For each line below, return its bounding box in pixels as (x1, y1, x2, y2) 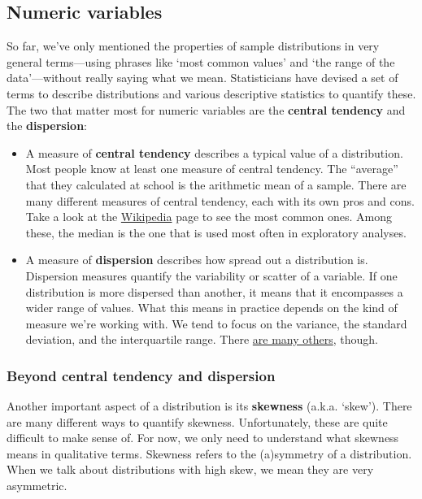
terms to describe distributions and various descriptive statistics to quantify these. (7, 85, 416, 102)
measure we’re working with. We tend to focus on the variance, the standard (25, 315, 407, 332)
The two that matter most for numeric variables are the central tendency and (7, 101, 406, 118)
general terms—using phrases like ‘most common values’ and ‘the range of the (7, 53, 395, 70)
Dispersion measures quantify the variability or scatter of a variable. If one (25, 267, 398, 284)
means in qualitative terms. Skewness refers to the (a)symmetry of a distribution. (7, 445, 412, 462)
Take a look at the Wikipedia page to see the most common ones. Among (25, 208, 392, 225)
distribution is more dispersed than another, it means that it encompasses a (25, 283, 403, 300)
